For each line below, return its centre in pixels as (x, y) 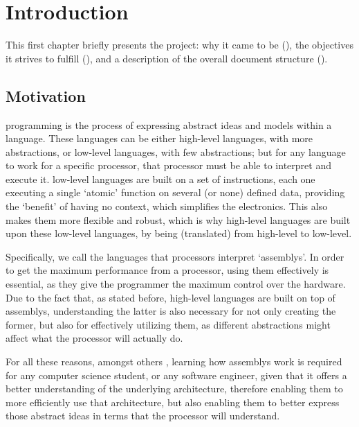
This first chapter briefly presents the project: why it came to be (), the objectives (179, 45)
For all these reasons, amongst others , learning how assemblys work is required (174, 361)
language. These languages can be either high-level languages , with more (159, 138)
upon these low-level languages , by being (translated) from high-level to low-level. (179, 233)
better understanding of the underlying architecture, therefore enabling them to (174, 389)
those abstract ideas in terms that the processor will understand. (143, 416)
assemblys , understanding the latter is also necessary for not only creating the (171, 311)
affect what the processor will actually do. (94, 338)
